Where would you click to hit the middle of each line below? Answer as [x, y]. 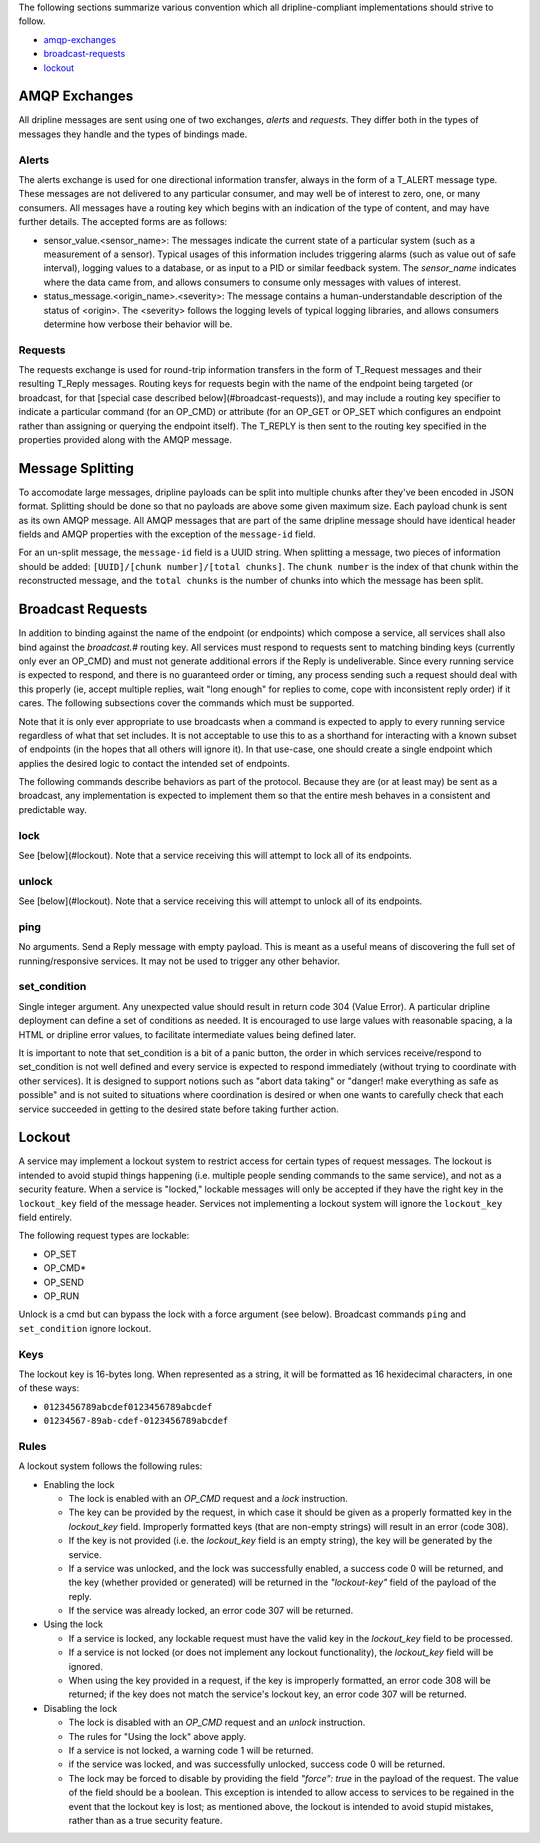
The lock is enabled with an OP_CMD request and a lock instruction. [208, 1498]
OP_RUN [61, 1296]
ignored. [86, 1666]
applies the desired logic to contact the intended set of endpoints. [154, 763]
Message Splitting [76, 468]
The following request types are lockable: [104, 1236]
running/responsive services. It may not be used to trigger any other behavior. [179, 961]
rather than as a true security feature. [145, 1820]
